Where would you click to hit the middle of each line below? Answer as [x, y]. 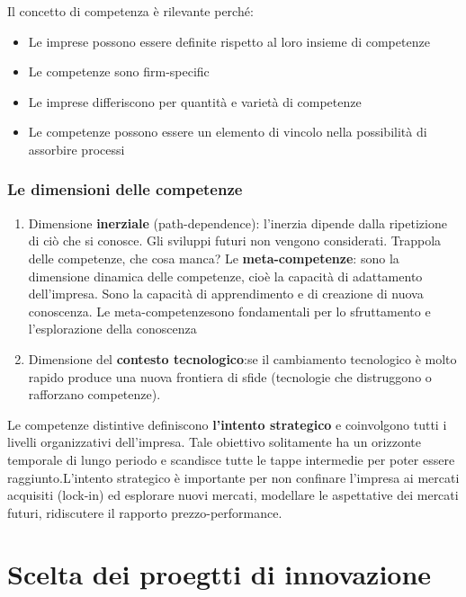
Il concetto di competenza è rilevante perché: [130, 11]
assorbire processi [76, 149]
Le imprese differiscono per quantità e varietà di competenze [195, 101]
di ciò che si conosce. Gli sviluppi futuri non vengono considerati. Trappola [235, 241]
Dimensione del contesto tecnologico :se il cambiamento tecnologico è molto [242, 358]
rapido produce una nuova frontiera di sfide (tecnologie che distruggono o [230, 376]
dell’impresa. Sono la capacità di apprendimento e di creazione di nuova [226, 294]
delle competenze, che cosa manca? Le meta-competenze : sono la [214, 258]
